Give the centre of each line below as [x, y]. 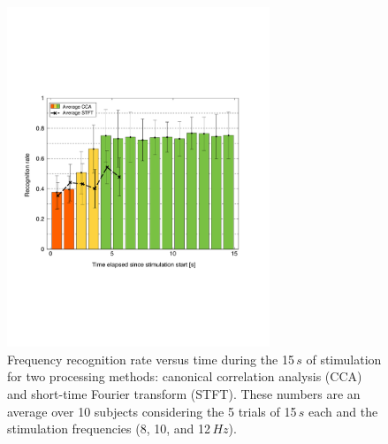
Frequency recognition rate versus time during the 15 [151, 359]
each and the [343, 411]
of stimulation [344, 359]
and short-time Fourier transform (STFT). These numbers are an [184, 394]
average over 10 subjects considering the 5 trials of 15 [152, 411]
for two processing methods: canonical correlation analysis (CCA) [185, 376]
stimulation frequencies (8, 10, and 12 [109, 429]
